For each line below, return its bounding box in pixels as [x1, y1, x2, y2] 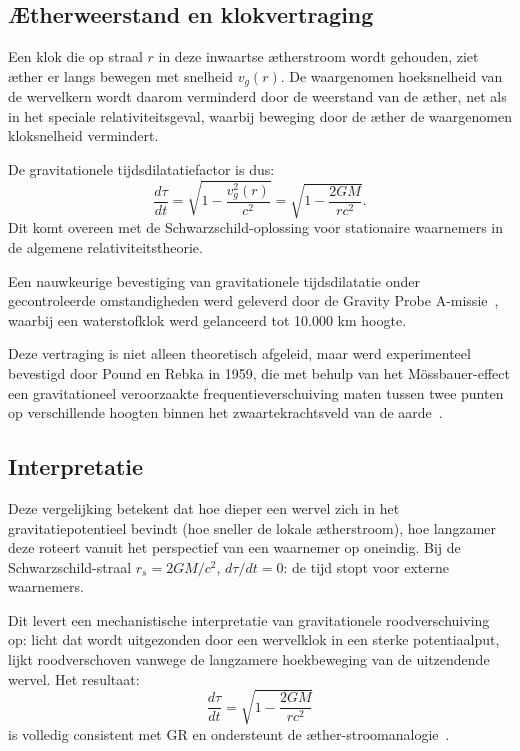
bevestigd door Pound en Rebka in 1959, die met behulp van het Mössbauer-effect [8, 362, 510, 383]
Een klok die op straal [8, 46, 143, 67]
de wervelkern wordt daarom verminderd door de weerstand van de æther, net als [8, 86, 507, 107]
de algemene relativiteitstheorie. [8, 236, 203, 257]
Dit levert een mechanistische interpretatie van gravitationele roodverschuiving [8, 609, 490, 630]
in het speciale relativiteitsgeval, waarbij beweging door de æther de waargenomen [8, 105, 512, 126]
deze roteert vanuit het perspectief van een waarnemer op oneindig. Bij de [8, 537, 461, 558]
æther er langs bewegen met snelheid [8, 65, 233, 86]
